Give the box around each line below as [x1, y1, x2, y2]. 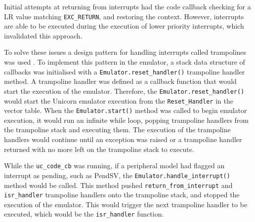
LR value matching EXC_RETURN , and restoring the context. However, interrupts [4, 11, 244, 21]
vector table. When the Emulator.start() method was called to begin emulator [4, 105, 247, 115]
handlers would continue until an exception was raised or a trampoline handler [4, 134, 242, 145]
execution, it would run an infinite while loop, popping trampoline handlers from [4, 114, 249, 125]
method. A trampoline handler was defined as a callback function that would [4, 76, 237, 86]
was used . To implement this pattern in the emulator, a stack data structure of [4, 57, 245, 67]
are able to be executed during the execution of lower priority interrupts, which [4, 21, 244, 31]
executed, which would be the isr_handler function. [4, 209, 164, 219]
